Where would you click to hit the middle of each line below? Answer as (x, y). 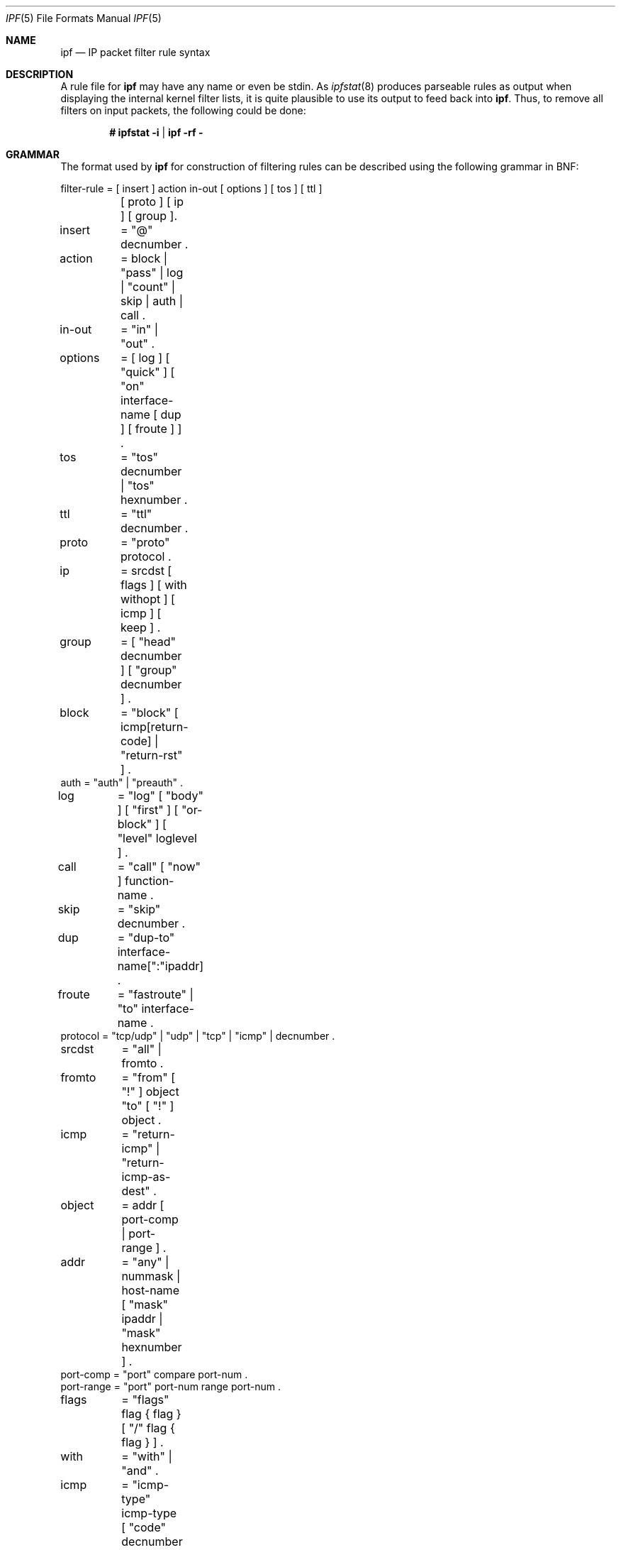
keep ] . (140, 627)
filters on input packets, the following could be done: (183, 110)
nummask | (151, 1276)
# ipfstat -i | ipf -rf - (156, 132)
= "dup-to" (146, 938)
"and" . (140, 1471)
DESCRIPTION (40, 74)
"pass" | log (152, 273)
